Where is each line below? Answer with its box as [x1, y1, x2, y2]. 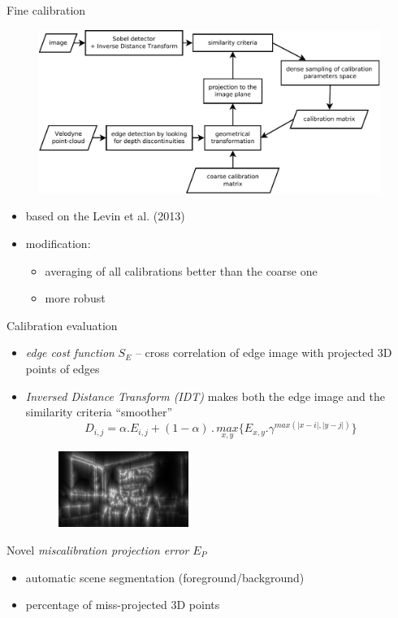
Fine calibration [6, 2, 86, 18]
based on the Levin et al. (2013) [25, 207, 185, 224]
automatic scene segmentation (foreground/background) [25, 568, 305, 585]
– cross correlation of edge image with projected [135, 344, 374, 361]
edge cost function [25, 344, 115, 361]
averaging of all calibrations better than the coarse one [45, 262, 318, 279]
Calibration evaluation [6, 316, 118, 333]
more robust [45, 289, 106, 307]
